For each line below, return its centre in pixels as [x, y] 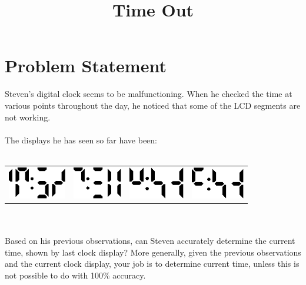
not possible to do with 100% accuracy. [75, 275]
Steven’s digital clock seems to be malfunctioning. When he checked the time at [149, 94]
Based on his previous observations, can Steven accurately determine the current [150, 241]
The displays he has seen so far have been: [81, 140]
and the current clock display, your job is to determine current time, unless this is [152, 264]
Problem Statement [86, 66]
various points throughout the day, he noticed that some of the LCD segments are [153, 105]
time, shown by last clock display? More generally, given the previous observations [153, 252]
